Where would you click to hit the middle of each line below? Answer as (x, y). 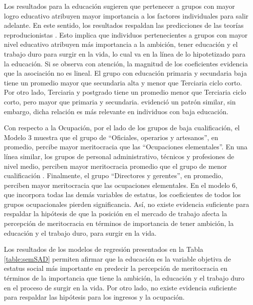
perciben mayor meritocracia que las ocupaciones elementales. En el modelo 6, (121, 185)
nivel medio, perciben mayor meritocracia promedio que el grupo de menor (116, 166)
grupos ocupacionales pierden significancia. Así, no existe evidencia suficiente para (127, 204)
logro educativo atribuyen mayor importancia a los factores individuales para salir (126, 15)
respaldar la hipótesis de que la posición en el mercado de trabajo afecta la (116, 213)
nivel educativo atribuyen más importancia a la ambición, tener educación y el (121, 44)
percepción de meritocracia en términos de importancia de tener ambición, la (119, 223)
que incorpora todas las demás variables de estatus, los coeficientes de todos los (122, 194)
